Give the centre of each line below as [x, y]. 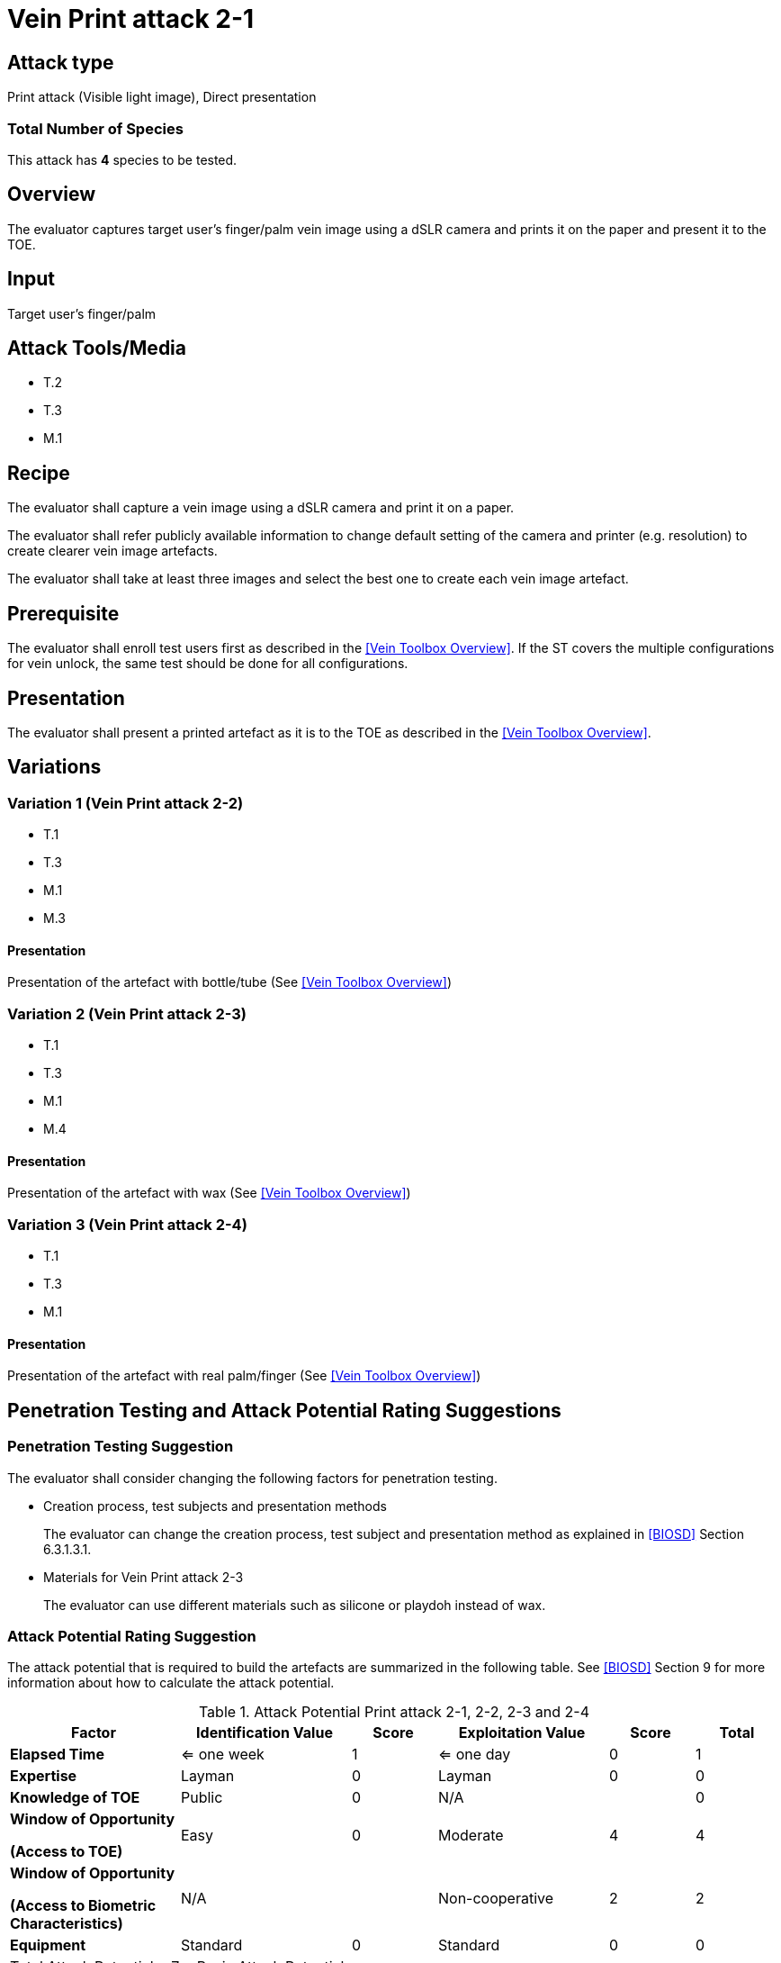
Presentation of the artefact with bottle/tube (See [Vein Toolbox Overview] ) [230, 982]
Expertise [44, 1776]
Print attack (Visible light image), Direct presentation [162, 97]
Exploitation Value [522, 1733]
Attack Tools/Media [97, 348]
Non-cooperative [496, 1899]
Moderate [471, 1836]
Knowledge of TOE [75, 1798]
